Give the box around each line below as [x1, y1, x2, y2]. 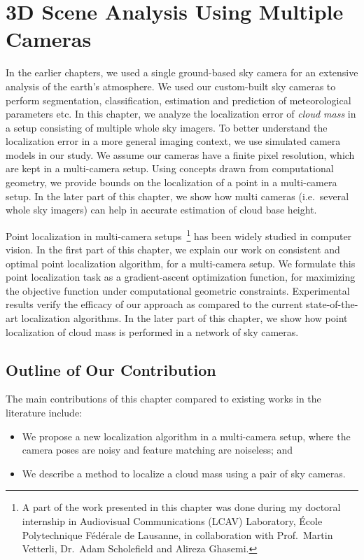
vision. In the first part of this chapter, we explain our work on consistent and [6, 242, 340, 257]
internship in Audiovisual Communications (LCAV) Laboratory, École [22, 514, 323, 528]
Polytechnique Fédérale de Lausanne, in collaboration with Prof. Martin [22, 527, 333, 542]
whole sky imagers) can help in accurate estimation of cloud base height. [6, 202, 317, 217]
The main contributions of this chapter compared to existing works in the [6, 391, 321, 406]
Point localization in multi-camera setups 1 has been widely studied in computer [6, 226, 352, 243]
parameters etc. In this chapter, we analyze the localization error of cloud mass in [6, 106, 356, 121]
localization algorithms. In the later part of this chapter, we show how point [21, 311, 348, 325]
